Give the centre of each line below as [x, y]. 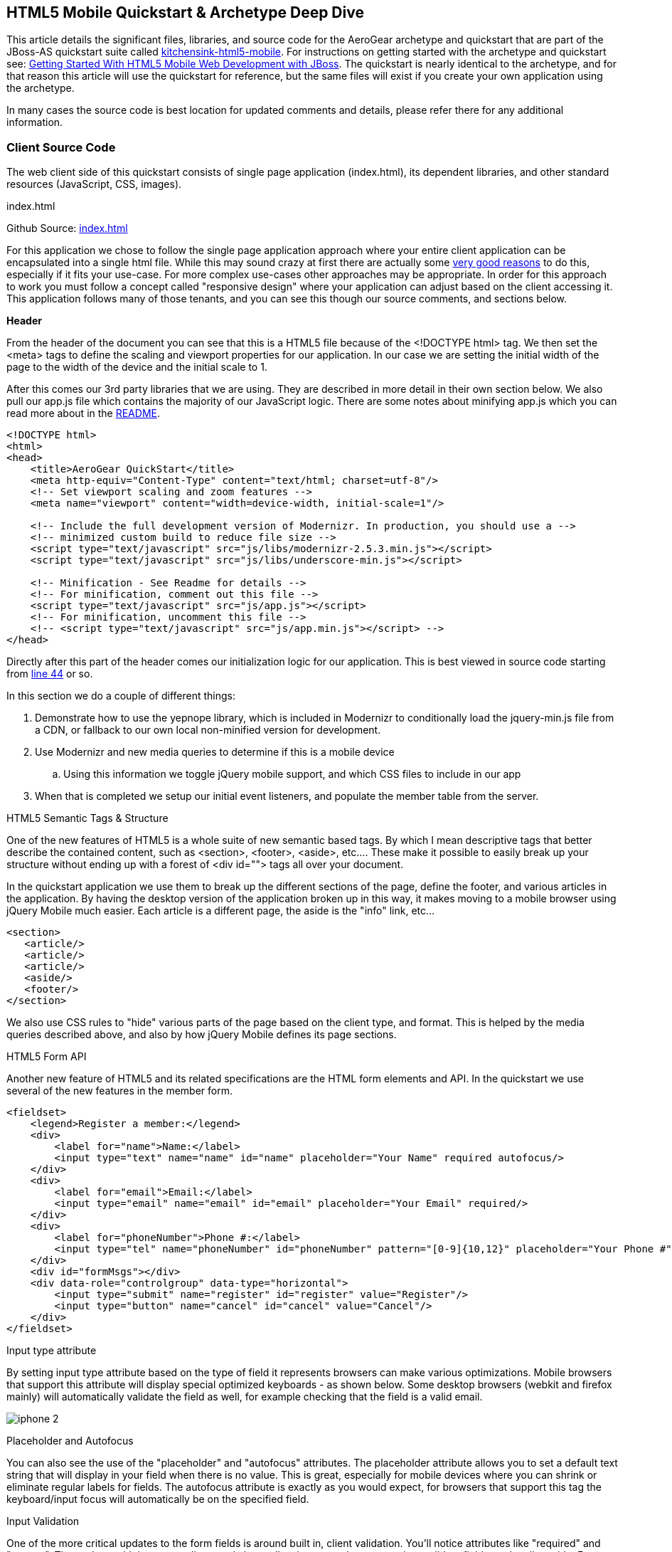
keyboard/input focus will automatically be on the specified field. [158, 1499]
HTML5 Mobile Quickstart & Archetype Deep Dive [185, 12]
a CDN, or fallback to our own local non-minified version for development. [208, 730]
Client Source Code [61, 147]
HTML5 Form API [47, 1057]
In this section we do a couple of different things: [121, 696]
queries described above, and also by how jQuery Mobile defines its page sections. [202, 1035]
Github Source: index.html [67, 228]
